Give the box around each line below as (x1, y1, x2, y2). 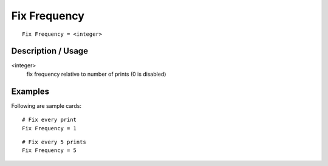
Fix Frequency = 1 (22, 125, 77, 131)
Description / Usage (11, 46, 88, 56)
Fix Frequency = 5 (22, 147, 77, 154)
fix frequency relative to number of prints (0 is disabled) (26, 70, 166, 78)
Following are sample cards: (11, 102, 82, 109)
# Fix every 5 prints (22, 138, 86, 145)
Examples (11, 86, 50, 96)
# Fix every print (22, 116, 77, 124)
